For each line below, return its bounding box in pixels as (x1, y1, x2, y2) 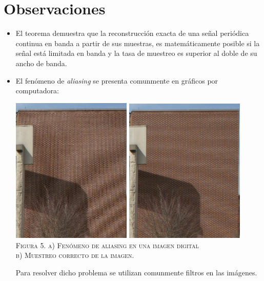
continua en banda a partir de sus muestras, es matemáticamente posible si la (15, 37, 260, 48)
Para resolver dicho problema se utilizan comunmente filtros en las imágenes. (15, 267, 257, 277)
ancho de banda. (15, 57, 67, 68)
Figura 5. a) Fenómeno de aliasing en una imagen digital (15, 239, 199, 250)
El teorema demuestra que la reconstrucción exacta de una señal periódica (15, 28, 249, 38)
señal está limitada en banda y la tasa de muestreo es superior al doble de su (15, 48, 257, 58)
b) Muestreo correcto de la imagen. (15, 250, 134, 260)
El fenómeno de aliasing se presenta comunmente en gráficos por (15, 75, 218, 86)
